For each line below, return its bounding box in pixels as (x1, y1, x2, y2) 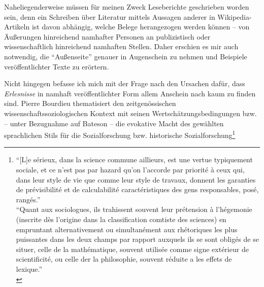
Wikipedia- (217, 11, 252, 22)
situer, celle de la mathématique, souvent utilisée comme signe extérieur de (16, 243, 249, 254)
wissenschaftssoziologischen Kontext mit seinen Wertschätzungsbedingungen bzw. (4, 107, 257, 118)
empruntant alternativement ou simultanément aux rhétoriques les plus (16, 224, 238, 234)
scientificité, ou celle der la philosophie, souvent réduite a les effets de (16, 254, 232, 264)
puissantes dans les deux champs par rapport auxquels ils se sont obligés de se (16, 234, 259, 244)
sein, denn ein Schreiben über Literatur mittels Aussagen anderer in (4, 11, 215, 22)
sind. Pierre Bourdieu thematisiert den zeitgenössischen (4, 98, 176, 109)
